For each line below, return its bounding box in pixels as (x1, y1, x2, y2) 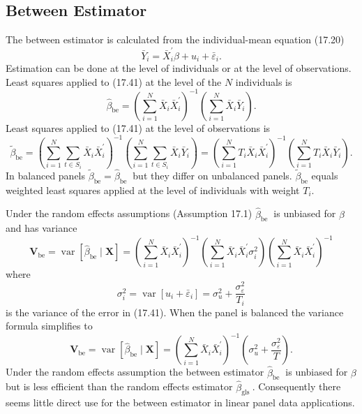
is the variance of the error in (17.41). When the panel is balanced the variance (6, 304, 344, 319)
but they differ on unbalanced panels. (133, 168, 292, 182)
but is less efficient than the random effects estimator (6, 379, 233, 394)
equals (311, 168, 338, 182)
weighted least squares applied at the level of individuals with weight (6, 182, 300, 197)
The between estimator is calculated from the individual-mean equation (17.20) (6, 32, 345, 47)
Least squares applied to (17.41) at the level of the (6, 74, 222, 89)
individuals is (235, 74, 292, 89)
